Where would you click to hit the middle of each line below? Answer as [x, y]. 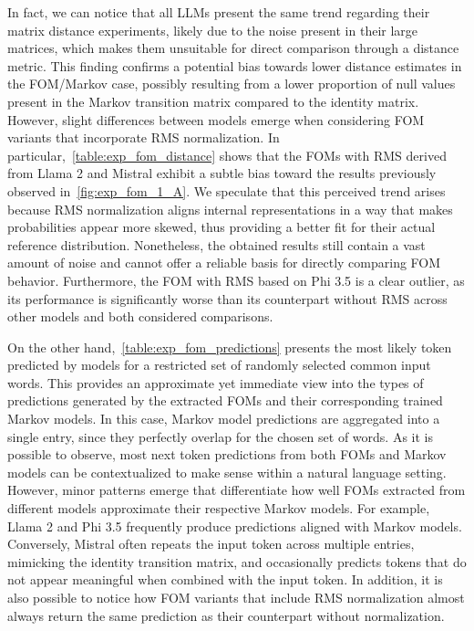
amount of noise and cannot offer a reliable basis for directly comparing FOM [224, 263]
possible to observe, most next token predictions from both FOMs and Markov [227, 454]
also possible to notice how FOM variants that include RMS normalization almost [236, 597]
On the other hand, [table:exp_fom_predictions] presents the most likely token [230, 347]
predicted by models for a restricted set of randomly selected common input [219, 365]
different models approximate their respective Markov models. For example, [219, 508]
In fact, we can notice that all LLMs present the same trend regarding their [219, 12]
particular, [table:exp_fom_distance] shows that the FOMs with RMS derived [227, 155]
